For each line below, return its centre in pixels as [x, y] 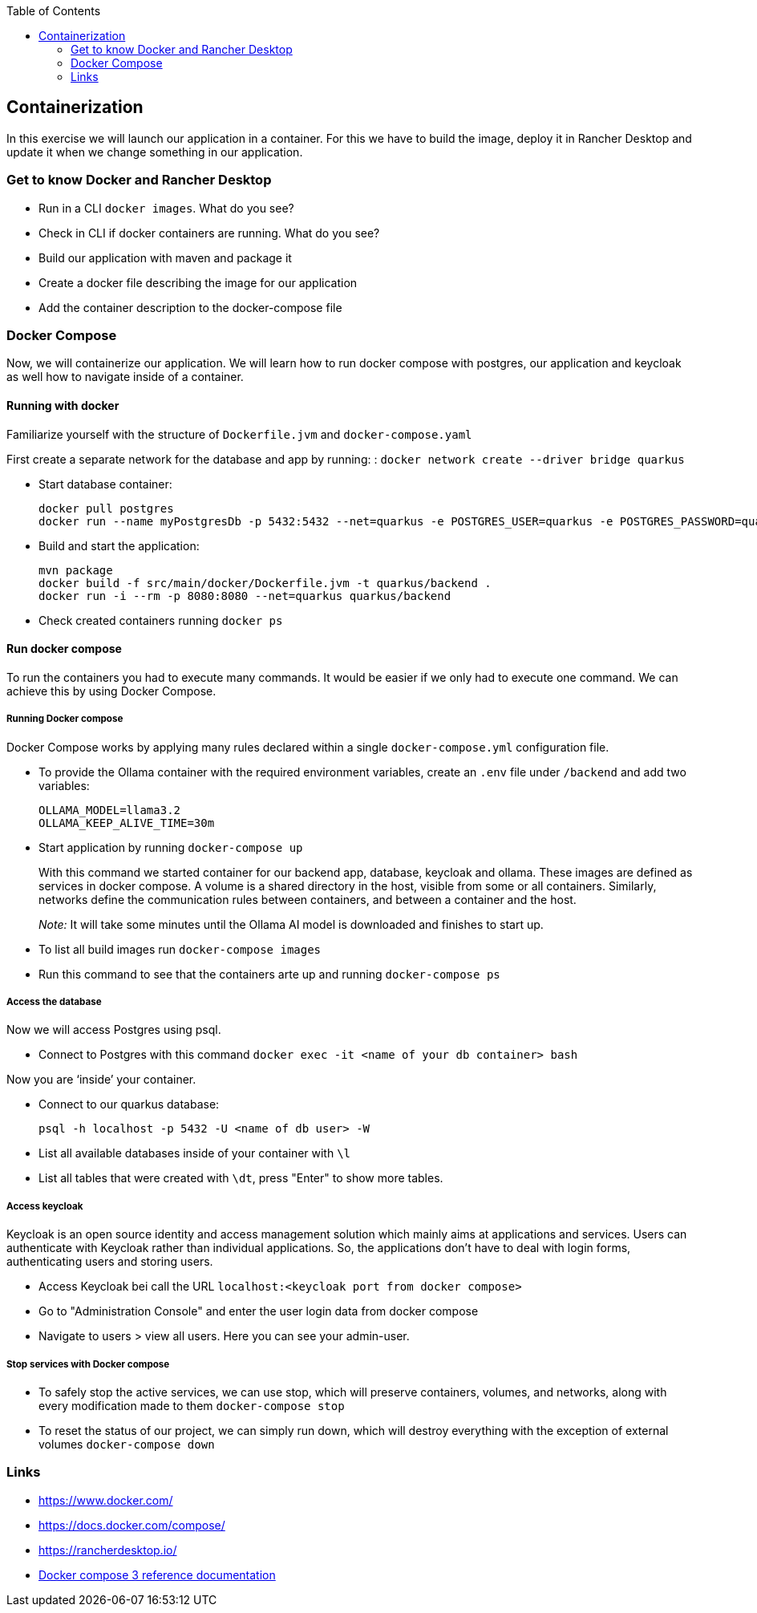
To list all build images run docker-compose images [180, 949]
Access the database [54, 1001]
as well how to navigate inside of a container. [125, 377]
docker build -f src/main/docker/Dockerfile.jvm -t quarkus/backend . [265, 583]
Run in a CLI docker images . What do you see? [166, 208]
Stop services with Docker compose [88, 1364]
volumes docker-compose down [127, 1444]
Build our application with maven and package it [165, 257]
